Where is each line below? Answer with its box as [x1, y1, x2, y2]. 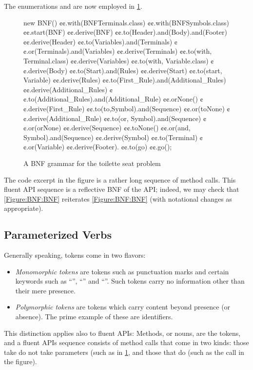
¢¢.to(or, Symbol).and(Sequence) [104, 113, 201, 123]
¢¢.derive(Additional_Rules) [23, 84, 108, 94]
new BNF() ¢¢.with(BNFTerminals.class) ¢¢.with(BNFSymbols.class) [23, 17, 230, 27]
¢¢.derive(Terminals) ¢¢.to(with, [117, 46, 212, 56]
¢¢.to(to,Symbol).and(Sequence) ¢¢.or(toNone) [87, 103, 225, 113]
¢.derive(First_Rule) [23, 103, 85, 113]
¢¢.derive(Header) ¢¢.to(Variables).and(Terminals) [23, 36, 173, 46]
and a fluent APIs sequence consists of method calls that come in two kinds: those [4, 337, 249, 348]
